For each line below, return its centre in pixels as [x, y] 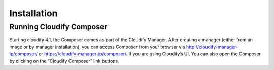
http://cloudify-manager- [212, 47]
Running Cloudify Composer [58, 27]
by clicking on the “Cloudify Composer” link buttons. [64, 61]
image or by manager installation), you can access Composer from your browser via [97, 47]
